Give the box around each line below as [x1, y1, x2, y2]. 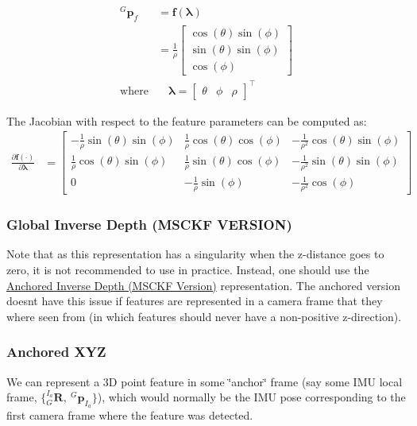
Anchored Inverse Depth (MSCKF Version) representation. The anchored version [6, 277, 401, 293]
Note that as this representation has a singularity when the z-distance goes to [6, 246, 384, 262]
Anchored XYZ [6, 342, 106, 362]
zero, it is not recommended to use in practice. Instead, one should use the [6, 261, 369, 278]
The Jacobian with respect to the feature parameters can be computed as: [6, 112, 367, 129]
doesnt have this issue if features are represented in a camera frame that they [6, 292, 383, 309]
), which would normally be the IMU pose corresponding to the [97, 389, 406, 405]
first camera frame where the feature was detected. [6, 407, 253, 424]
